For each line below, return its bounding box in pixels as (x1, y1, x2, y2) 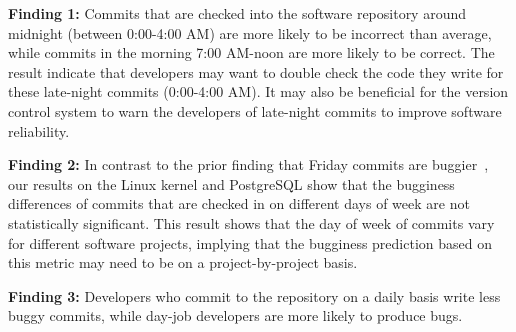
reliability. (8, 120, 70, 141)
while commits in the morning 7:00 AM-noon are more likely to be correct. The (8, 42, 495, 63)
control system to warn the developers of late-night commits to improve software (8, 100, 502, 121)
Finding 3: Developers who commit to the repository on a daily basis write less (8, 285, 501, 306)
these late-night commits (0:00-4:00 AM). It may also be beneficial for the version (8, 81, 509, 102)
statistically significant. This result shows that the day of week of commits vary (8, 212, 495, 233)
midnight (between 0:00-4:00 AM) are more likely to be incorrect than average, (8, 22, 492, 43)
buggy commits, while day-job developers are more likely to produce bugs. (8, 305, 463, 326)
